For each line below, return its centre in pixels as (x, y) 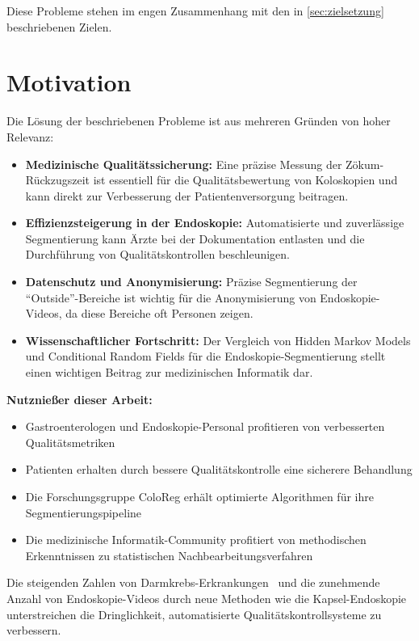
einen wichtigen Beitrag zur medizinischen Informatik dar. (169, 372)
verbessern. (34, 630)
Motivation (69, 82)
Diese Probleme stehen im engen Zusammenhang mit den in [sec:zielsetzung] (195, 11)
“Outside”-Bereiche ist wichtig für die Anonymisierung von (171, 297)
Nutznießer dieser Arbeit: (80, 399)
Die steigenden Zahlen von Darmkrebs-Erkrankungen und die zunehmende (193, 582)
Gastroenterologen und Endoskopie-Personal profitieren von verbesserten (205, 426)
